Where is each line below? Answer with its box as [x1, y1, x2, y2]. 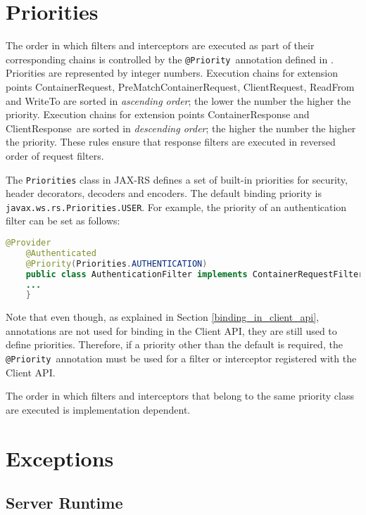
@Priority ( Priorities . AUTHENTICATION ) [25, 258, 208, 269]
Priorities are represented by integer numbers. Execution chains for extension [6, 65, 339, 80]
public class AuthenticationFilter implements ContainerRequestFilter [25, 269, 364, 279]
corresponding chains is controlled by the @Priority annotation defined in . [6, 51, 334, 66]
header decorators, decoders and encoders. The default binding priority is [6, 186, 322, 201]
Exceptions [6, 443, 114, 472]
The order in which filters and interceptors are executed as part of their [6, 38, 315, 53]
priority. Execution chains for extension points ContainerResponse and [6, 107, 310, 122]
